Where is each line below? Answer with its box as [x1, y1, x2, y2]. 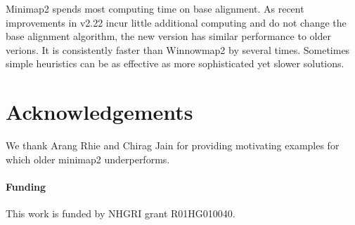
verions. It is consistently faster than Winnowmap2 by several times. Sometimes [6, 42, 350, 57]
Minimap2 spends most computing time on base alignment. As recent [6, 1, 304, 15]
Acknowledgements [6, 97, 193, 126]
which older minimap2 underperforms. [6, 151, 170, 166]
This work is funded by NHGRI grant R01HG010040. [6, 206, 235, 221]
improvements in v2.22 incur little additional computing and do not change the [6, 15, 347, 29]
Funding [6, 179, 46, 193]
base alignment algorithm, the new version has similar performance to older [6, 29, 331, 43]
